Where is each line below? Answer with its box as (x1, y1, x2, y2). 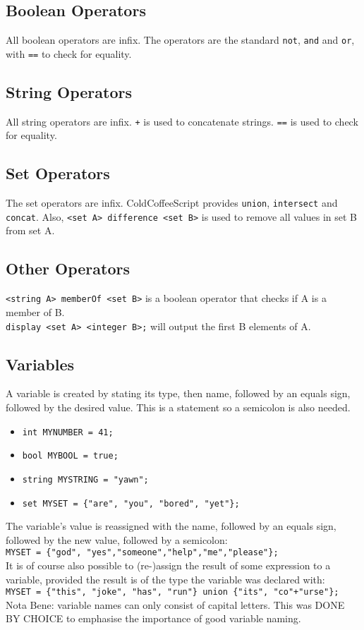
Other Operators (6, 258, 130, 279)
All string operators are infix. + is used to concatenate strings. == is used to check (6, 114, 358, 128)
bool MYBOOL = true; (22, 451, 119, 461)
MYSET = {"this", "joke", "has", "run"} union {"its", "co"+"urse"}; (6, 587, 339, 598)
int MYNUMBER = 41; (22, 427, 114, 437)
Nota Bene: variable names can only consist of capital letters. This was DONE (6, 597, 345, 612)
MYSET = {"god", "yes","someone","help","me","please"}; (6, 547, 279, 558)
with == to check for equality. (6, 46, 132, 61)
